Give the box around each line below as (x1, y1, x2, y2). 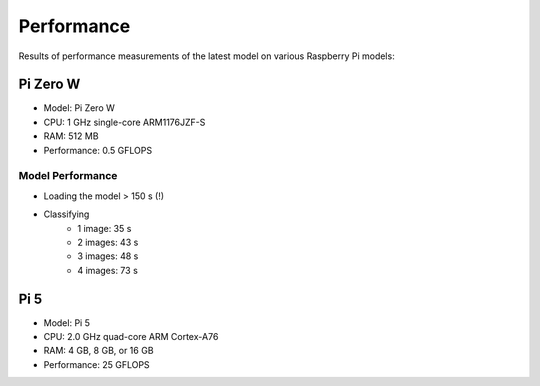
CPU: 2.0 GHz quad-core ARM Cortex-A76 (43, 331, 219, 343)
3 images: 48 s (77, 250, 139, 262)
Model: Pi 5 (43, 316, 90, 329)
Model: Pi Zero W (43, 102, 115, 114)
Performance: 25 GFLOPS (43, 358, 150, 370)
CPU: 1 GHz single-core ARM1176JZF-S (43, 116, 206, 128)
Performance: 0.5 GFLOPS (43, 144, 153, 156)
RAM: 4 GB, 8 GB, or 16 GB (43, 345, 154, 357)
